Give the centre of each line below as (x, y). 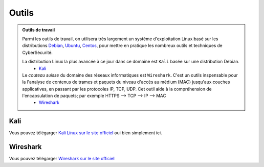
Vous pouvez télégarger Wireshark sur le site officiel (62, 159)
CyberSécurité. (38, 52)
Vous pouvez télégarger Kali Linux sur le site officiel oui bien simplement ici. (86, 133)
